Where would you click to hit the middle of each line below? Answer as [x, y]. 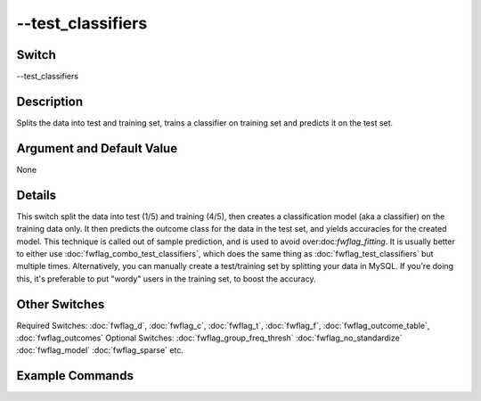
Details [37, 195]
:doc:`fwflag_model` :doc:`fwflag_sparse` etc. [100, 350]
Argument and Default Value [97, 148]
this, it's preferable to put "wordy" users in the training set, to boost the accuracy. [166, 278]
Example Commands [75, 376]
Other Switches [61, 304]
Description [50, 101]
